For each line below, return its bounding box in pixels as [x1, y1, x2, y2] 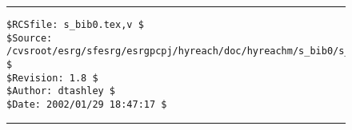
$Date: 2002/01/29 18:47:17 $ [6, 98, 167, 110]
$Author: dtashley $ [6, 85, 116, 97]
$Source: [6, 32, 53, 44]
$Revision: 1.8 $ [6, 72, 98, 84]
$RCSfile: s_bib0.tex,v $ [6, 19, 144, 30]
